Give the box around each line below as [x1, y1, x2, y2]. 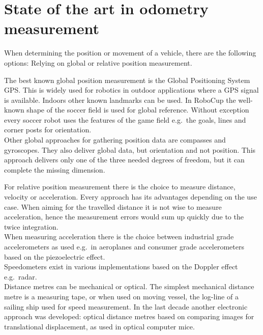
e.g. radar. [4, 271, 37, 282]
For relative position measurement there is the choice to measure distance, [4, 181, 236, 192]
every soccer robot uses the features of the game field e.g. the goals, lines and [4, 114, 246, 125]
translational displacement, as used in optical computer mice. [4, 321, 195, 331]
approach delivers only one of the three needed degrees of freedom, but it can [4, 154, 245, 165]
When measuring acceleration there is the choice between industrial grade [4, 231, 234, 242]
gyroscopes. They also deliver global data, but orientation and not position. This [4, 144, 256, 155]
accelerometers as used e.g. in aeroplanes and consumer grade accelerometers [4, 241, 244, 252]
